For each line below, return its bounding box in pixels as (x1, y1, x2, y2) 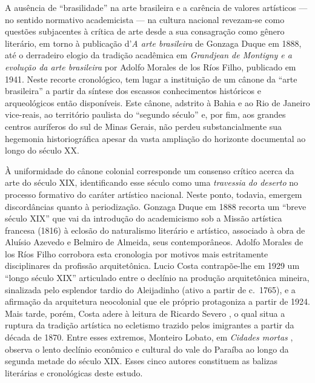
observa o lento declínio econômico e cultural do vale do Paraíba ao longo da (5, 342, 289, 355)
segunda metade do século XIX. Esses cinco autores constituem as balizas (5, 354, 278, 367)
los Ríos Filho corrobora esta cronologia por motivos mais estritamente (5, 247, 268, 260)
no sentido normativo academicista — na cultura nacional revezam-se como (5, 13, 285, 25)
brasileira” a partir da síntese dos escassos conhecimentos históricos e (5, 84, 261, 97)
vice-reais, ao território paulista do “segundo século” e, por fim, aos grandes (5, 108, 286, 121)
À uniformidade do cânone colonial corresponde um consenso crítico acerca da (5, 164, 294, 177)
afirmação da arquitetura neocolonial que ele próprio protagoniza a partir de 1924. (5, 295, 310, 308)
